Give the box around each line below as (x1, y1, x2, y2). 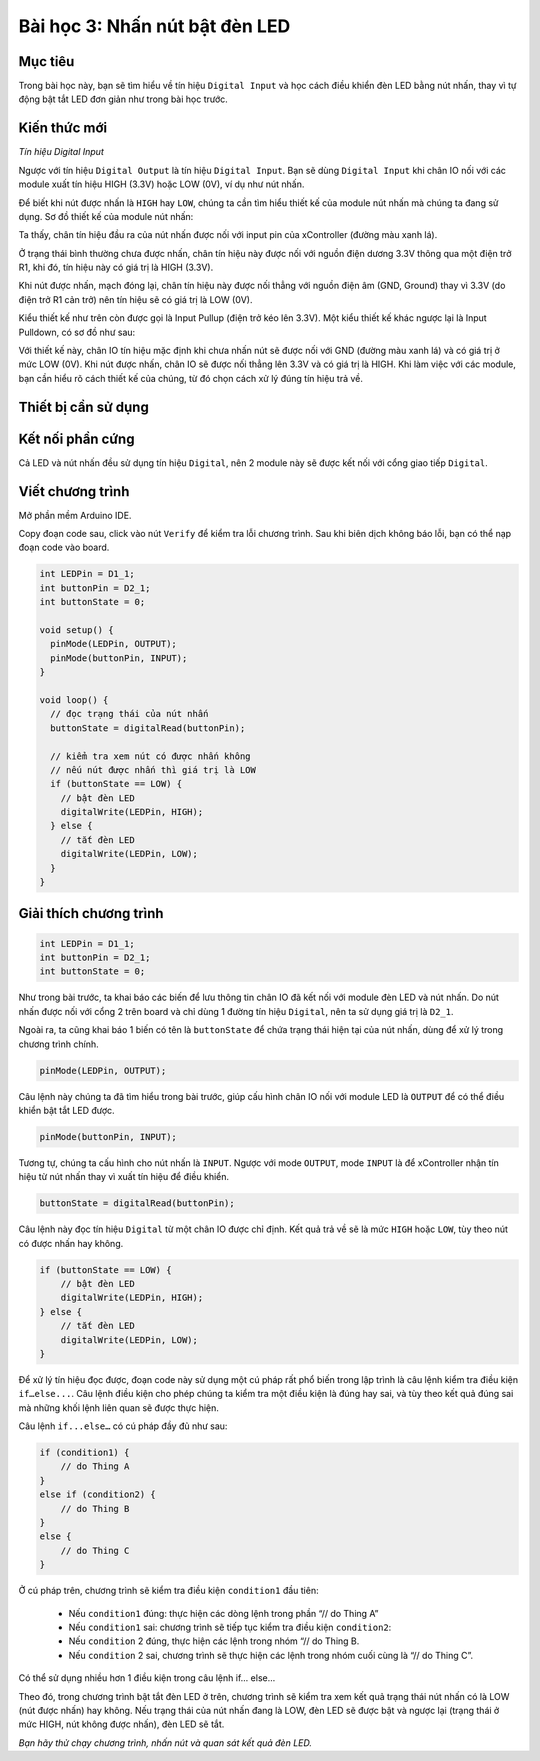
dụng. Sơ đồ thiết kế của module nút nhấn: (18, 210, 194, 222)
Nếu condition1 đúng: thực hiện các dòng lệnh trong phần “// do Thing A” (68, 1607, 379, 1619)
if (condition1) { (39, 1447, 130, 1459)
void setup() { (39, 624, 114, 635)
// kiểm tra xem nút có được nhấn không (50, 750, 251, 762)
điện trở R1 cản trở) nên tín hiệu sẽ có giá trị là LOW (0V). (18, 293, 253, 305)
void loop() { (39, 694, 109, 705)
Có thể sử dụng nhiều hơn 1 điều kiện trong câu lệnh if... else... (18, 1672, 276, 1684)
